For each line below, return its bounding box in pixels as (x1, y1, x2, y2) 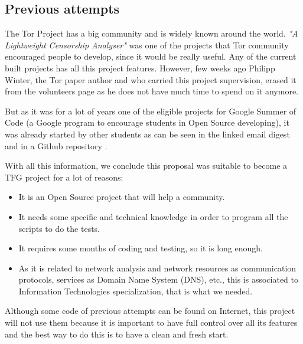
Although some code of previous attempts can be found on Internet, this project (5, 304, 295, 317)
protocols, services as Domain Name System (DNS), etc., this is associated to (18, 273, 298, 286)
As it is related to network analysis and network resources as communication (18, 261, 297, 274)
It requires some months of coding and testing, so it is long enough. (18, 242, 263, 254)
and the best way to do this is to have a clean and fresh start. (5, 327, 229, 340)
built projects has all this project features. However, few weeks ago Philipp (5, 61, 275, 74)
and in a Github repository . (5, 139, 107, 152)
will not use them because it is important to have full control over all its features (5, 316, 298, 329)
